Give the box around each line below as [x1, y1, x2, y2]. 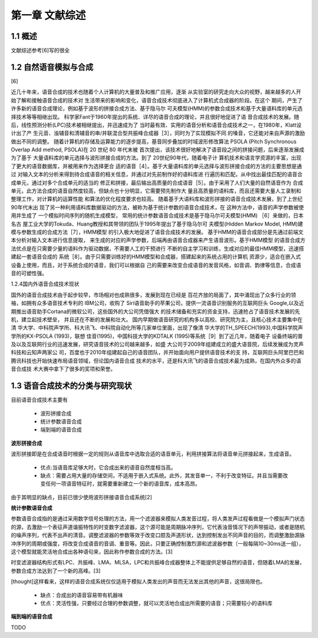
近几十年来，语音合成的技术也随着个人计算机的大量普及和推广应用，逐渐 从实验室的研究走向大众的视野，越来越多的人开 [11, 88, 302, 95]
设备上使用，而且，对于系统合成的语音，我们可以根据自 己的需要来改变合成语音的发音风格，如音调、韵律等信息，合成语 [11, 261, 302, 268]
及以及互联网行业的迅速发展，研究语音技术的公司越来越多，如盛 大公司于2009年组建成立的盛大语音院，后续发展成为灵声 [11, 341, 304, 348]
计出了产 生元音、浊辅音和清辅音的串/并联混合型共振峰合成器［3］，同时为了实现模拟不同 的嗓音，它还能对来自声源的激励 [11, 129, 306, 137]
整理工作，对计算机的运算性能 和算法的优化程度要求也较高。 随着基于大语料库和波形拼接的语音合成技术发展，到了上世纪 [11, 195, 303, 202]
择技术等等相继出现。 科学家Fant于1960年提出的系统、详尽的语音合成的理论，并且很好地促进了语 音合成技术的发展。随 [11, 113, 300, 120]
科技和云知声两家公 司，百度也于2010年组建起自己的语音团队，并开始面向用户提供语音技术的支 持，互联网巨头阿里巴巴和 [11, 349, 304, 356]
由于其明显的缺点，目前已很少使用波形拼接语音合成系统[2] [11, 493, 153, 500]
